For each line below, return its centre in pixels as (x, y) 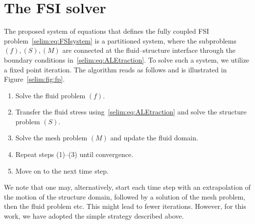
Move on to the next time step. (62, 170)
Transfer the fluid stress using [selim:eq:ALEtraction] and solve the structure (131, 112)
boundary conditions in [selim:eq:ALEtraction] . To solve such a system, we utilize (127, 59)
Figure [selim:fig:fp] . (35, 79)
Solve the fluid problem (50, 95)
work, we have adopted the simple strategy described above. (94, 216)
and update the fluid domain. (154, 138)
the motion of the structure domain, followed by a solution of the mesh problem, (125, 196)
